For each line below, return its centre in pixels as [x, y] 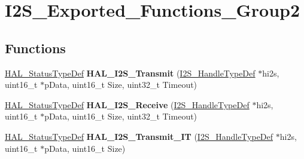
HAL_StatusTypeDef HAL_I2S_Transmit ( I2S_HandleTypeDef [130, 73]
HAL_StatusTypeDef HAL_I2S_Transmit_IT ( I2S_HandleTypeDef [139, 136]
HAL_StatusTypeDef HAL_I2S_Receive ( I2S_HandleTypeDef [127, 104]
